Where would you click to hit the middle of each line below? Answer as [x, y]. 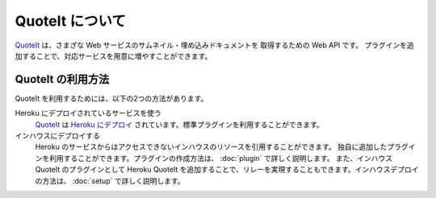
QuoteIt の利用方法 [62, 79]
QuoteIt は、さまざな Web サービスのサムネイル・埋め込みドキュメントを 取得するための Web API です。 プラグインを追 [215, 45]
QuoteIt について [71, 21]
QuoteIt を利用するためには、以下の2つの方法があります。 [111, 98]
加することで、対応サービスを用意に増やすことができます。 [113, 56]
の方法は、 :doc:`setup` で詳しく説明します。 [110, 180]
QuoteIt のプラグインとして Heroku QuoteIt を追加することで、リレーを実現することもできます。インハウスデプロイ [227, 170]
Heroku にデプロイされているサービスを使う [88, 113]
